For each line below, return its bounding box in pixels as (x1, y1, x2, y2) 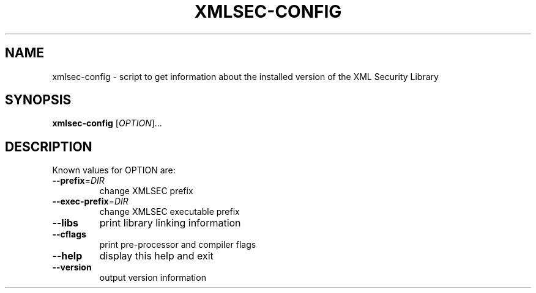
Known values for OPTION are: (52, 165, 176, 176)
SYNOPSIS (5, 92, 72, 108)
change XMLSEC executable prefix (99, 206, 240, 217)
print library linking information (99, 217, 241, 230)
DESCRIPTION (5, 139, 92, 154)
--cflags (52, 229, 86, 240)
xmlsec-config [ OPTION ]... (52, 118, 162, 129)
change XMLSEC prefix (99, 186, 193, 197)
